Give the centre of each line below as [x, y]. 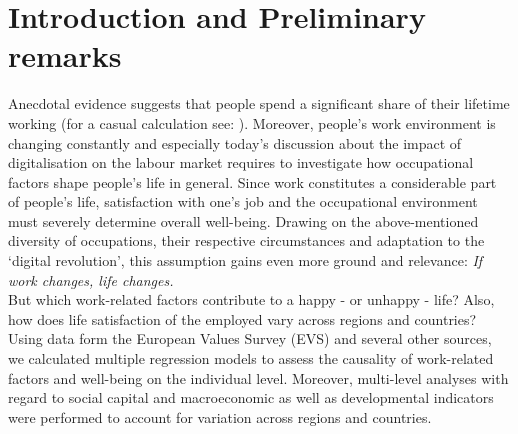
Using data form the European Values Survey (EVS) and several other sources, [250, 338]
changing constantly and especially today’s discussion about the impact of [235, 142]
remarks [65, 55]
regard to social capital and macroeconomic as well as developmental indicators [251, 397]
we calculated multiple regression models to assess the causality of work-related [251, 358]
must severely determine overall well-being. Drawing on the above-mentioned [243, 220]
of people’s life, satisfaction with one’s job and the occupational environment [243, 201]
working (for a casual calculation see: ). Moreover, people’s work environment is [252, 122]
